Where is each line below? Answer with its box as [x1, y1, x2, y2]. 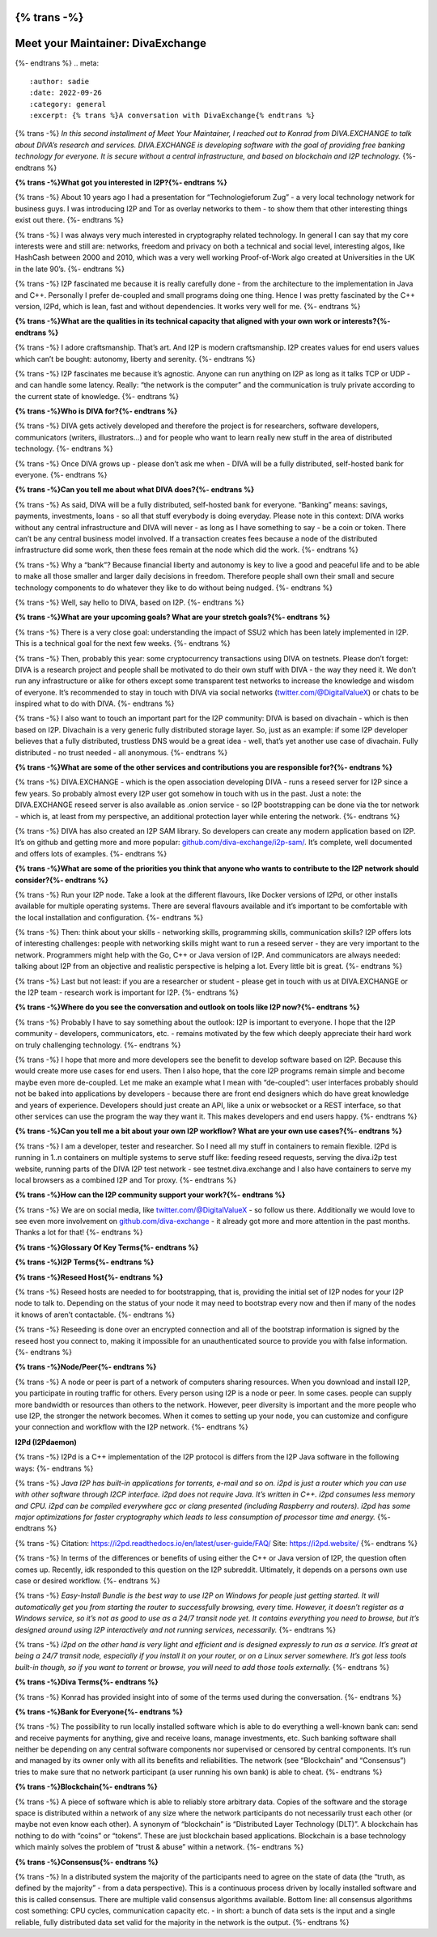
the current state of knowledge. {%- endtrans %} [15, 391, 180, 401]
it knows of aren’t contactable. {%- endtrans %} [15, 1310, 176, 1319]
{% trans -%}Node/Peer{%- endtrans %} [15, 1362, 157, 1372]
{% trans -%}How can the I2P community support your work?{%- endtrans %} [15, 1190, 286, 1200]
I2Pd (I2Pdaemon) [15, 1437, 77, 1446]
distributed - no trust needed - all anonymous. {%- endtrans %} [15, 747, 228, 757]
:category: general [29, 100, 107, 108]
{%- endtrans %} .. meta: [15, 57, 100, 68]
